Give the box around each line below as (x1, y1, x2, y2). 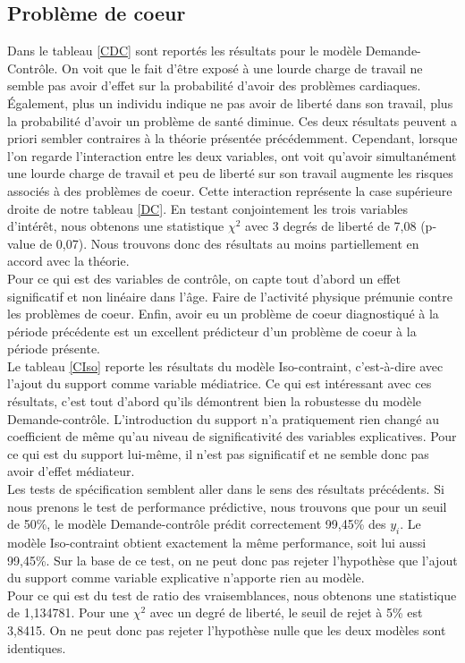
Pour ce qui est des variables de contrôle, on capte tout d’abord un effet (7, 268, 402, 287)
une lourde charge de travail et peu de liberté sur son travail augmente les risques (7, 164, 453, 183)
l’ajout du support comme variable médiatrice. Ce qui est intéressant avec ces (7, 374, 432, 393)
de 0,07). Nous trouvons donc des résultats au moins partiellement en (39, 234, 419, 252)
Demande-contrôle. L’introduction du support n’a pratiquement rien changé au (7, 409, 439, 428)
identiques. (7, 638, 66, 657)
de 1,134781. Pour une (7, 603, 129, 622)
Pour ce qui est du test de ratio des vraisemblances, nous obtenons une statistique (7, 585, 457, 604)
